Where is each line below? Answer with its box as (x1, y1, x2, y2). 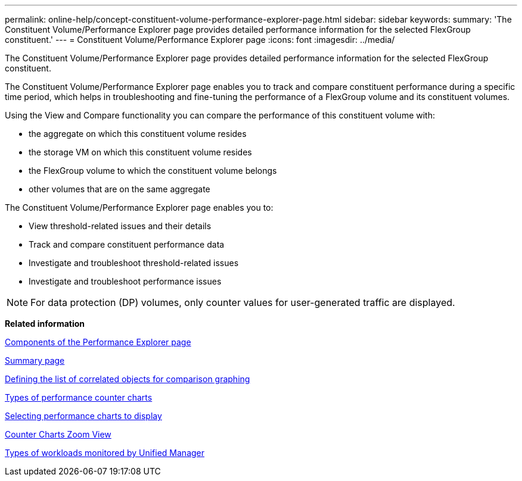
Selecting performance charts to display (5, 411, 162, 421)
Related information (5, 318, 85, 329)
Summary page (5, 355, 65, 366)
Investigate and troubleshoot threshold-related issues (29, 258, 239, 268)
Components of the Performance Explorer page (5, 337, 191, 347)
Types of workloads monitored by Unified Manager (5, 448, 205, 458)
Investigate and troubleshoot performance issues (29, 276, 222, 286)
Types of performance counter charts (5, 392, 153, 402)
